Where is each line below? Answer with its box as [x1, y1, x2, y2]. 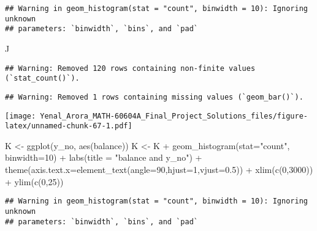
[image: [5, 111, 36, 120]
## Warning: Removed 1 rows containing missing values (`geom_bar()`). [5, 92, 304, 101]
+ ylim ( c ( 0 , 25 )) [5, 175, 64, 188]
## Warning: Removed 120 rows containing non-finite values [5, 64, 256, 73]
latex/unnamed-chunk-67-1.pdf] [5, 122, 132, 131]
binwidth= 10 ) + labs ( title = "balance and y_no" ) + [5, 151, 202, 164]
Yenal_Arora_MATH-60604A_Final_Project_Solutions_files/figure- [40, 111, 308, 120]
